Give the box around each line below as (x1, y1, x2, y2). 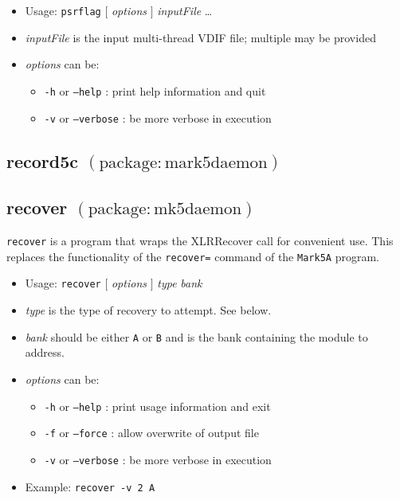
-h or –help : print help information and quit (44, 82, 266, 99)
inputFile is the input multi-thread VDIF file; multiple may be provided (25, 29, 376, 45)
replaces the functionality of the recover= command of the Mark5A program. (6, 248, 379, 264)
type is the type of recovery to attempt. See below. (25, 302, 272, 318)
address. (25, 344, 65, 361)
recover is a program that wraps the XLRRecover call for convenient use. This (6, 232, 394, 249)
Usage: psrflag (25, 2, 101, 18)
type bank (157, 275, 202, 291)
